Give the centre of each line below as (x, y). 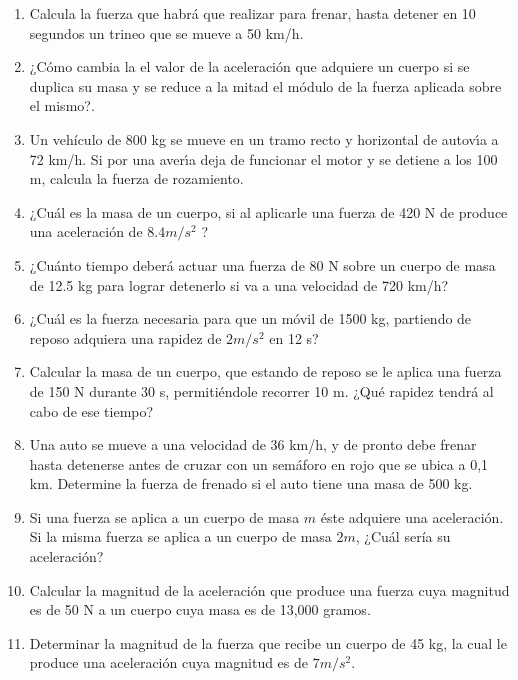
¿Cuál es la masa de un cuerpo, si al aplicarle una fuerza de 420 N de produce (268, 211)
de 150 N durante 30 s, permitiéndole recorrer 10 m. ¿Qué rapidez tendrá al (261, 390)
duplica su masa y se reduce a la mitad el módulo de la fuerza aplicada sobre (265, 85)
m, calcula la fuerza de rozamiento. (136, 178)
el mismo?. (62, 105)
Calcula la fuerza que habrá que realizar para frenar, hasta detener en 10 (252, 13)
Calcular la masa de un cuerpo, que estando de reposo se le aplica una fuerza (265, 371)
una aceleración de (86, 231)
